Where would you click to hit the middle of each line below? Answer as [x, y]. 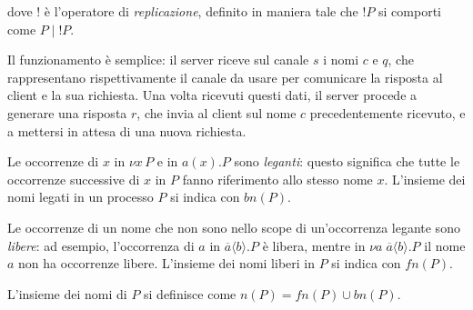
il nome [445, 245]
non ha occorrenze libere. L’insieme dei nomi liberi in [167, 263]
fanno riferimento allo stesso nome [277, 179]
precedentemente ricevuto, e [387, 112]
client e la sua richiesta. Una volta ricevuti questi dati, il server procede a [212, 95]
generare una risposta [67, 112]
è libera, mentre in [314, 245]
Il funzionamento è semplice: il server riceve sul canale [158, 60]
